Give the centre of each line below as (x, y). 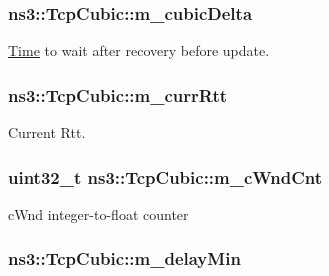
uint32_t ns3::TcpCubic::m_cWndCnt (165, 176)
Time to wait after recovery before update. (139, 50)
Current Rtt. (47, 132)
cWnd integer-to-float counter (98, 213)
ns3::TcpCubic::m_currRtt (118, 94)
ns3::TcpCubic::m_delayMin (124, 258)
